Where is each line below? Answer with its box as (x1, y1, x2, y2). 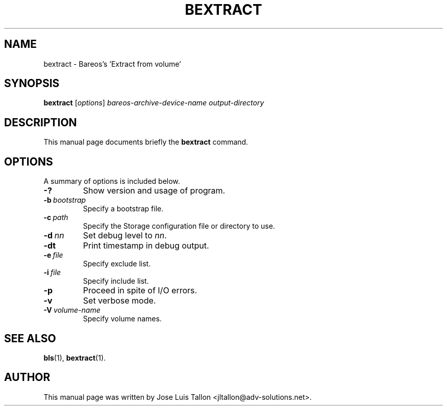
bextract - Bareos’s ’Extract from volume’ (43, 59, 181, 68)
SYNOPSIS (4, 77, 60, 90)
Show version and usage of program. (83, 185, 226, 196)
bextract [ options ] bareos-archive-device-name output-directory (43, 98, 264, 107)
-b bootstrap (43, 196, 86, 205)
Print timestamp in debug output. (83, 240, 209, 251)
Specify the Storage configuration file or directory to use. (83, 222, 275, 231)
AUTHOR (4, 371, 51, 384)
